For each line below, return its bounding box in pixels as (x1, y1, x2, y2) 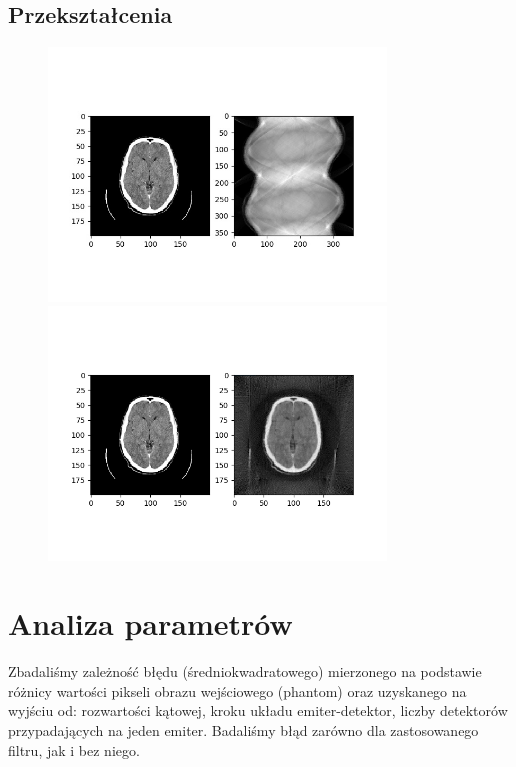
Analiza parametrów (8, 603, 293, 644)
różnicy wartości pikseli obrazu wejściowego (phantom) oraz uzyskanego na (8, 680, 467, 701)
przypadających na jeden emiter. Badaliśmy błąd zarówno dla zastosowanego (8, 720, 479, 741)
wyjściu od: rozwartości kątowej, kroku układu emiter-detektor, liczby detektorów (8, 700, 508, 721)
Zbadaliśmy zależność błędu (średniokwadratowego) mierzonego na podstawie (8, 661, 482, 682)
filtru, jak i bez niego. (8, 739, 140, 760)
